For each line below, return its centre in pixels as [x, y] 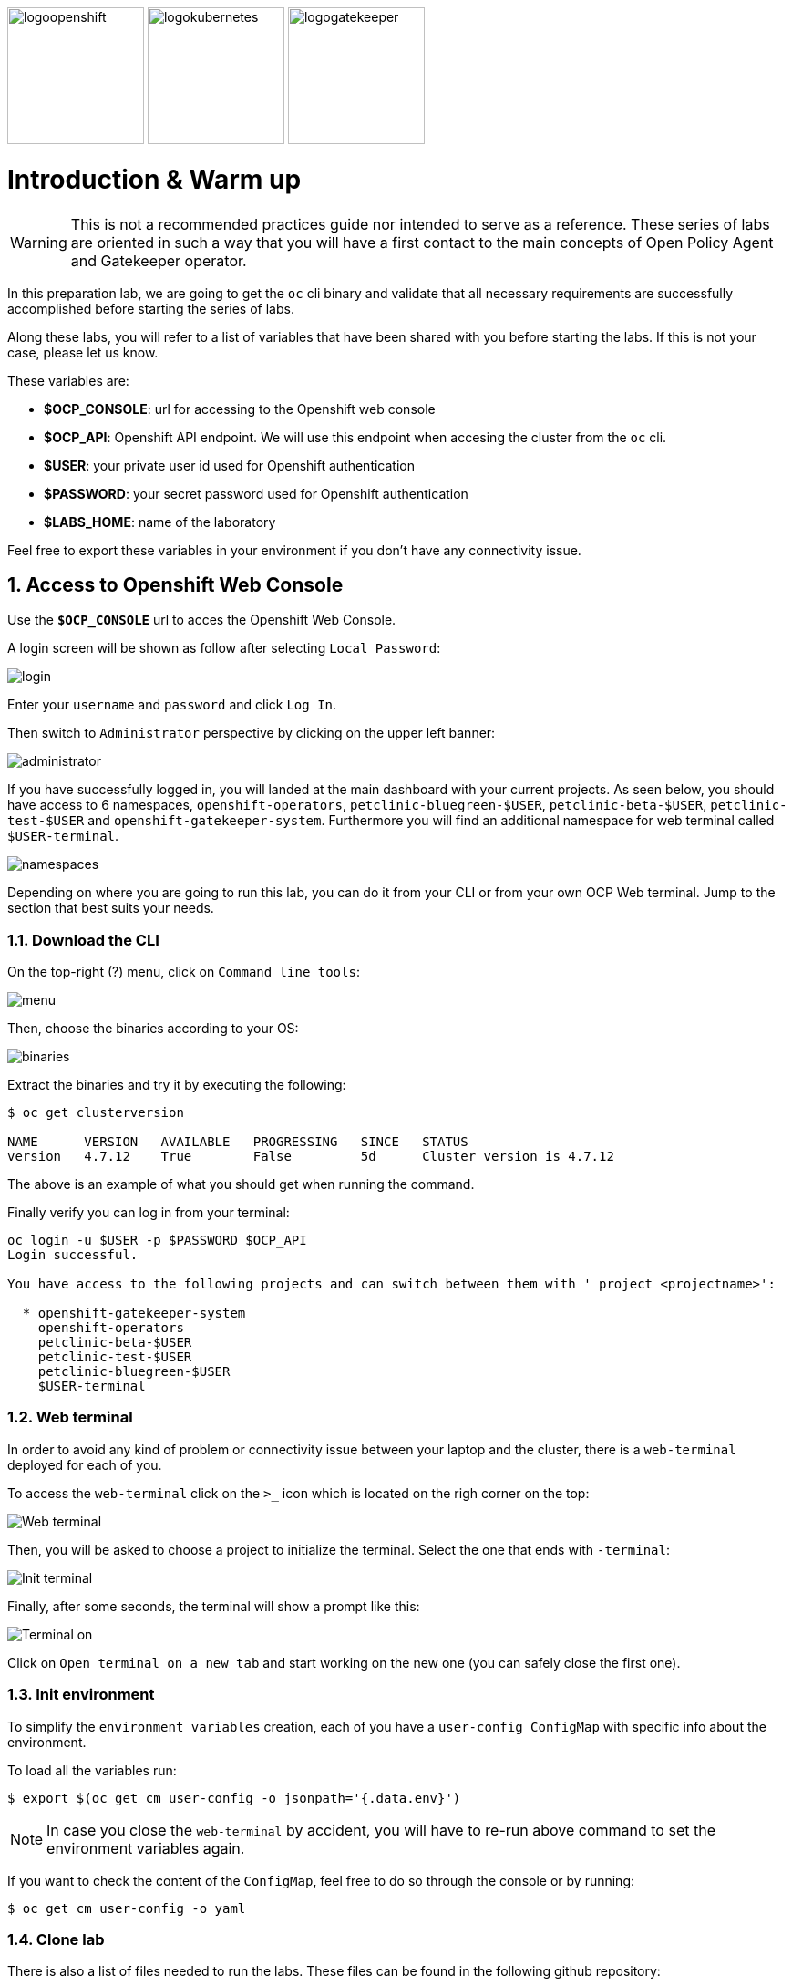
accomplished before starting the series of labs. [151, 308]
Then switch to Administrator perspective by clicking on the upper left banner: [252, 733]
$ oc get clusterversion [96, 1113]
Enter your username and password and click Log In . [172, 705]
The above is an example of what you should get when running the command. [241, 1184]
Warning [39, 242]
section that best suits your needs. [111, 908]
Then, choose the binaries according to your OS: [153, 1029]
